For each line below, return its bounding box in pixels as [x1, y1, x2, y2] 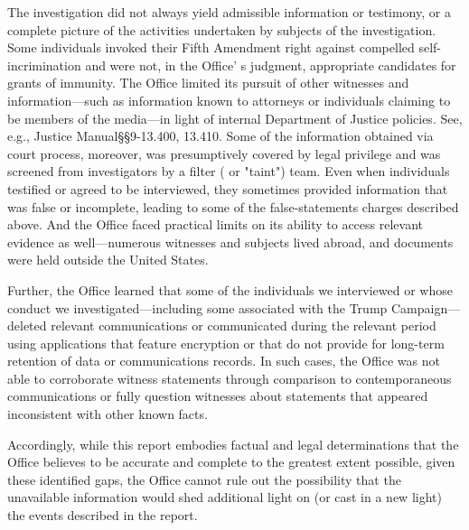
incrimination [7, 55, 81, 74]
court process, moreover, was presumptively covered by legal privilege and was [7, 144, 441, 163]
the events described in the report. [7, 506, 198, 525]
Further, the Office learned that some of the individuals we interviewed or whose [7, 280, 453, 299]
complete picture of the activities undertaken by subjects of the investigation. [7, 20, 436, 39]
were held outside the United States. [7, 250, 209, 269]
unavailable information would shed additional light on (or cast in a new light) [7, 488, 442, 507]
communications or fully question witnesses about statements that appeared [7, 386, 428, 405]
